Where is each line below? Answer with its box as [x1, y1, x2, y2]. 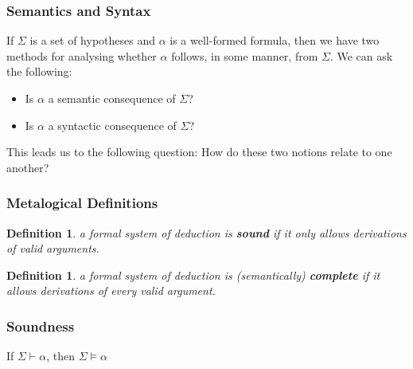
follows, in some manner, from [171, 47, 318, 64]
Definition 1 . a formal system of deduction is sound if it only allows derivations [6, 224, 407, 241]
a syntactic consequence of [48, 116, 177, 133]
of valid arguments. [6, 240, 99, 257]
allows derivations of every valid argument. [6, 282, 216, 299]
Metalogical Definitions [6, 193, 158, 213]
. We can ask [329, 47, 393, 64]
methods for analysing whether [6, 47, 157, 64]
